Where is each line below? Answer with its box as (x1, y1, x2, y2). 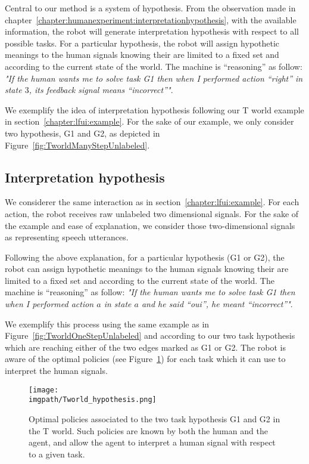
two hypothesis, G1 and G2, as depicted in (5, 126, 160, 139)
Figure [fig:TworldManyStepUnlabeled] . (5, 138, 150, 151)
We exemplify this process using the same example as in (5, 317, 210, 330)
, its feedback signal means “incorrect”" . (29, 83, 173, 96)
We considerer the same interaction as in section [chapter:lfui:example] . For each (5, 196, 299, 208)
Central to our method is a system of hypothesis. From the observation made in (5, 2, 296, 14)
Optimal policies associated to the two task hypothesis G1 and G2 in (29, 412, 280, 425)
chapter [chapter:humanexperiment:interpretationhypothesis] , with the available (5, 13, 296, 26)
